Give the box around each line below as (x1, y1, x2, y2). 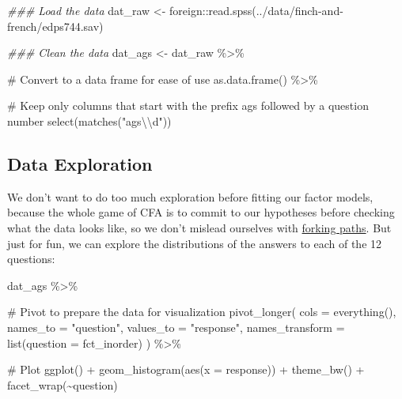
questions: (7, 250, 55, 267)
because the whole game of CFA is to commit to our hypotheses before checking (7, 204, 395, 220)
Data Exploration (7, 151, 153, 175)
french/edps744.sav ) (7, 17, 104, 34)
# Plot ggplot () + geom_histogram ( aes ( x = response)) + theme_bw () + (7, 361, 365, 378)
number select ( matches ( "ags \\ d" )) (7, 112, 172, 129)
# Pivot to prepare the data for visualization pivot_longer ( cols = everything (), (7, 303, 396, 320)
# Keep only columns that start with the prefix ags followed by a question (7, 97, 369, 114)
